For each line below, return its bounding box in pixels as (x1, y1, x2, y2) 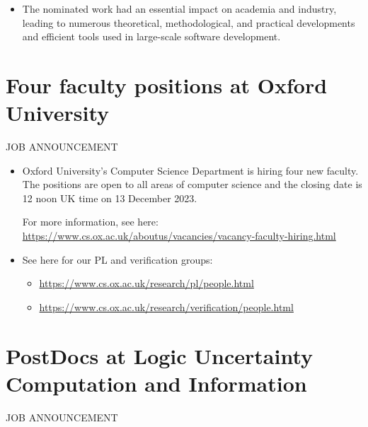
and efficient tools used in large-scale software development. (22, 29, 281, 44)
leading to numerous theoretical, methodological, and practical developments (22, 15, 355, 30)
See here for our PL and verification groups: (22, 252, 213, 267)
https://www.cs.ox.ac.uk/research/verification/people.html (39, 299, 294, 314)
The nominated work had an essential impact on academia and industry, (22, 1, 337, 16)
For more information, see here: (22, 214, 159, 229)
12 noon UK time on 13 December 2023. (22, 190, 197, 205)
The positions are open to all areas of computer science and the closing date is (22, 177, 362, 192)
